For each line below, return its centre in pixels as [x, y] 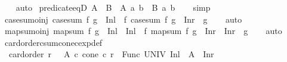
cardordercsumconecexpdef [53, 42]
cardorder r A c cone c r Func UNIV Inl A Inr [111, 54]
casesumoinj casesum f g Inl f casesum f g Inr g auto [123, 19]
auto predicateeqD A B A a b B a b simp [113, 7]
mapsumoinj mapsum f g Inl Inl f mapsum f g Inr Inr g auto [143, 31]
